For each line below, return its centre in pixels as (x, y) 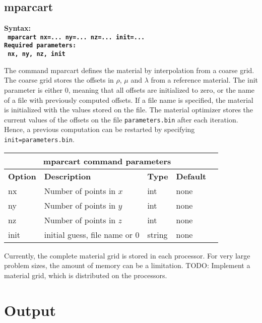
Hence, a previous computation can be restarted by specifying (100, 129)
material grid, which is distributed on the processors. (86, 275)
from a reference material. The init (204, 80)
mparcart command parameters (107, 161)
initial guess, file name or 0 (92, 234)
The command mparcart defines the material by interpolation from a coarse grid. (129, 70)
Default (191, 176)
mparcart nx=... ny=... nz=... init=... (76, 37)
